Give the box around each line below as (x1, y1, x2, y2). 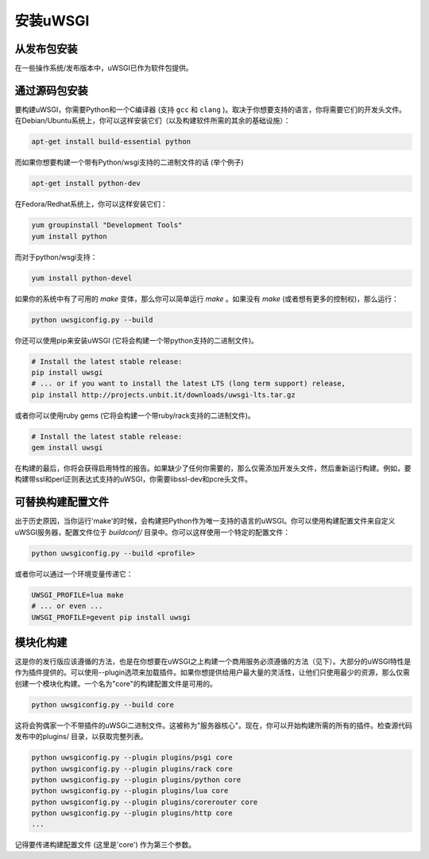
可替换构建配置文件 (14, 495, 109, 509)
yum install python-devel (31, 273, 133, 282)
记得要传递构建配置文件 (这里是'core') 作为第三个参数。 (14, 840, 196, 849)
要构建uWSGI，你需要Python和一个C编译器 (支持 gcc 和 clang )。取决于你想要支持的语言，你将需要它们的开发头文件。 (14, 104, 407, 114)
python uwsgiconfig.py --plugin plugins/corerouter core (31, 797, 258, 807)
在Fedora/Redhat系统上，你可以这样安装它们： (14, 199, 168, 209)
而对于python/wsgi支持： (14, 252, 98, 261)
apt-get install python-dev (31, 179, 141, 188)
